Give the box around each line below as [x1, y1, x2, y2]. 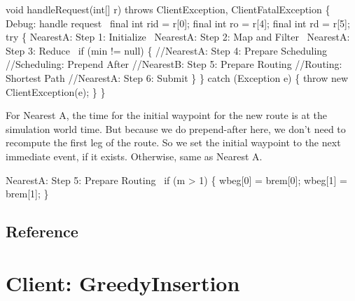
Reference [6, 220, 78, 242]
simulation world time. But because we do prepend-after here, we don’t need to [6, 121, 346, 136]
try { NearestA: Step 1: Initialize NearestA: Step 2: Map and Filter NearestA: [6, 29, 350, 44]
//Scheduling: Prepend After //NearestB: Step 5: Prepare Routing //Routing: [6, 57, 342, 71]
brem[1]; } [6, 186, 49, 201]
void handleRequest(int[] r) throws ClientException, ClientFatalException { [6, 2, 330, 16]
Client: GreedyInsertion [6, 268, 240, 297]
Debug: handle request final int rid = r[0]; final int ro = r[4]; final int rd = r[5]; [6, 15, 350, 30]
